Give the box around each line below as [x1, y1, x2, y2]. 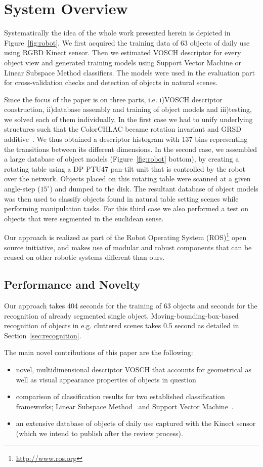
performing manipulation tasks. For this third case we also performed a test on [4, 203, 249, 214]
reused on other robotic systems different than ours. [4, 252, 165, 262]
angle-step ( [4, 183, 40, 194]
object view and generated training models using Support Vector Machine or [4, 57, 241, 67]
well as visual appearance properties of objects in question [16, 374, 196, 384]
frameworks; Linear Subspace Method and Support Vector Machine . [16, 401, 234, 411]
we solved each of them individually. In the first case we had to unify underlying [4, 113, 253, 124]
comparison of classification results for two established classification [16, 391, 225, 402]
